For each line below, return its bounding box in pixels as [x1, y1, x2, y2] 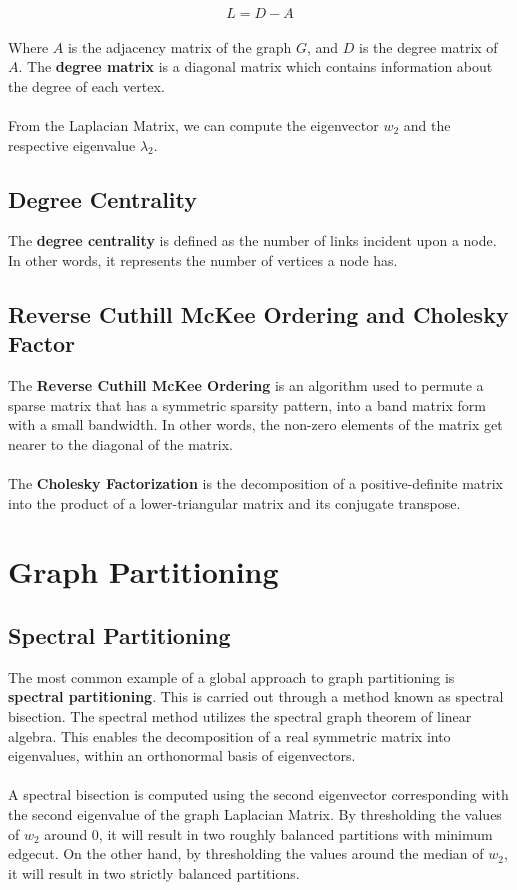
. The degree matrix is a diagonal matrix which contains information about [18, 56, 493, 77]
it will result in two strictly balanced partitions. [8, 862, 300, 883]
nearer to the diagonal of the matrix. [8, 433, 233, 454]
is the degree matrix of [359, 36, 498, 57]
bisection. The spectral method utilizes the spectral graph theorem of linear [8, 706, 472, 727]
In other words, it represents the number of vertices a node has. [8, 249, 398, 270]
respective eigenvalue [8, 134, 136, 155]
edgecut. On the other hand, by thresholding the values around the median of [8, 843, 484, 864]
